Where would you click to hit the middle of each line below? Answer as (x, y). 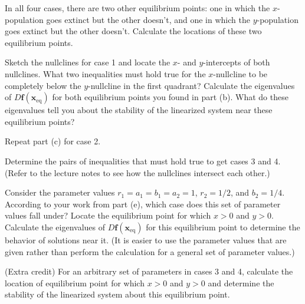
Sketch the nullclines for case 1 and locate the (88, 62)
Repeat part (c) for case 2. (53, 141)
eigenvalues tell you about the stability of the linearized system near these (139, 110)
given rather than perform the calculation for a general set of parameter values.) (150, 251)
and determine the (241, 282)
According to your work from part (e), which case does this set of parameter (143, 204)
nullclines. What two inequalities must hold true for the (105, 73)
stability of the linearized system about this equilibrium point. (117, 294)
